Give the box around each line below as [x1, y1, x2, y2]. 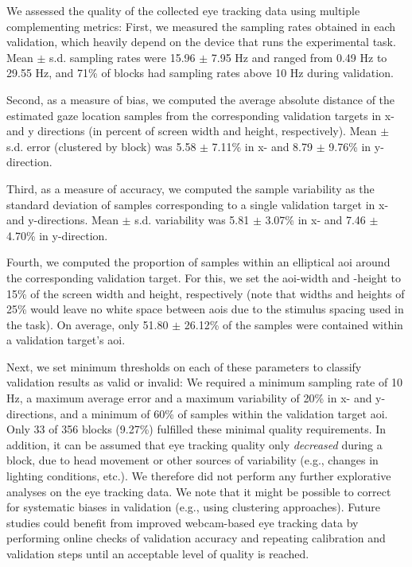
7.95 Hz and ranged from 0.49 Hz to [211, 49, 387, 65]
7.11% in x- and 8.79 [212, 138, 313, 154]
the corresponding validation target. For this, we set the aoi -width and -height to [6, 269, 402, 285]
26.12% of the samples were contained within [184, 316, 403, 332]
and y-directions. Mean [6, 212, 119, 228]
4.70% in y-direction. [6, 227, 108, 243]
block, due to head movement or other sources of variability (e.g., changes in [6, 452, 379, 468]
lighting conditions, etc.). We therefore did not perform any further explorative [6, 468, 391, 484]
